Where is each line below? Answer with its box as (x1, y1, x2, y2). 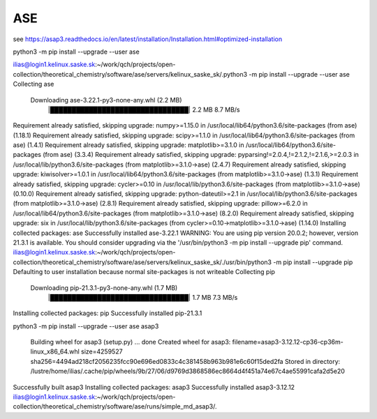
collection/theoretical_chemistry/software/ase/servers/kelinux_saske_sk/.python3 (13, 70, 248, 78)
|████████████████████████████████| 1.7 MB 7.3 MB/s (47, 293, 238, 301)
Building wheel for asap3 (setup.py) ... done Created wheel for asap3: (30, 338, 231, 346)
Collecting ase (13, 80, 54, 89)
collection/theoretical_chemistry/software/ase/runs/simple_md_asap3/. (13, 402, 217, 411)
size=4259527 (80, 347, 123, 356)
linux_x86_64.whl (30, 347, 80, 356)
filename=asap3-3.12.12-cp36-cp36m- (232, 338, 343, 346)
